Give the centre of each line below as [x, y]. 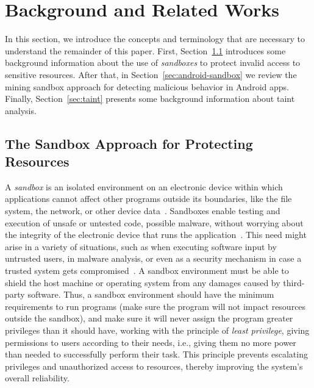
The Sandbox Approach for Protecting [129, 143]
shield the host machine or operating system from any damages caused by [143, 282]
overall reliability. [37, 378]
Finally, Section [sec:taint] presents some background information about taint [150, 99]
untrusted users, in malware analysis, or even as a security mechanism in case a [153, 258]
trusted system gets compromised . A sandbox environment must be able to [147, 271]
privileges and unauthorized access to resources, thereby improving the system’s [154, 366]
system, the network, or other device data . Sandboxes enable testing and [143, 211]
